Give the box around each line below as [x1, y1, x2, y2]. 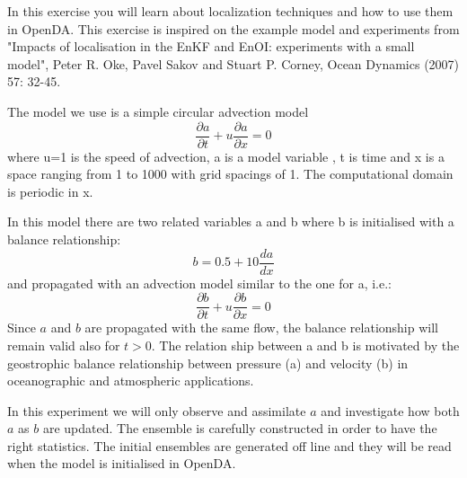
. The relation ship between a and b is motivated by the [151, 335, 460, 354]
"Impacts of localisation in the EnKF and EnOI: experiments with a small [7, 37, 415, 56]
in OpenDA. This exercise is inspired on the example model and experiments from [7, 19, 460, 38]
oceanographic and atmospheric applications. [7, 371, 254, 390]
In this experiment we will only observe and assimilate [7, 401, 306, 420]
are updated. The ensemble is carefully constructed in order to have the [42, 419, 437, 438]
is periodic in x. [7, 181, 93, 200]
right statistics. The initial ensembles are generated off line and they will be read [7, 436, 452, 455]
